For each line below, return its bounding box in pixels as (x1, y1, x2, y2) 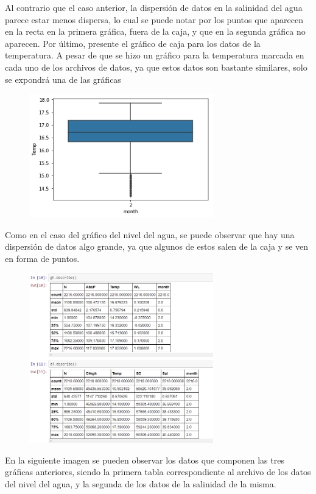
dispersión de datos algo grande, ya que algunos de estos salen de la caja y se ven (5, 240, 309, 253)
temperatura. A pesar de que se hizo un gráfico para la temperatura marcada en (5, 49, 304, 62)
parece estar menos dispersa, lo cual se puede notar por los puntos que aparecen (5, 13, 303, 26)
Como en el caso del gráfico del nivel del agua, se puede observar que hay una (5, 228, 295, 241)
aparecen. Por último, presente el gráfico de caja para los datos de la (5, 37, 261, 49)
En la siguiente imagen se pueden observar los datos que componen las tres (5, 453, 284, 466)
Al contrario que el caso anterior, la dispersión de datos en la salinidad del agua (5, 1, 303, 13)
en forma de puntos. (5, 252, 80, 265)
